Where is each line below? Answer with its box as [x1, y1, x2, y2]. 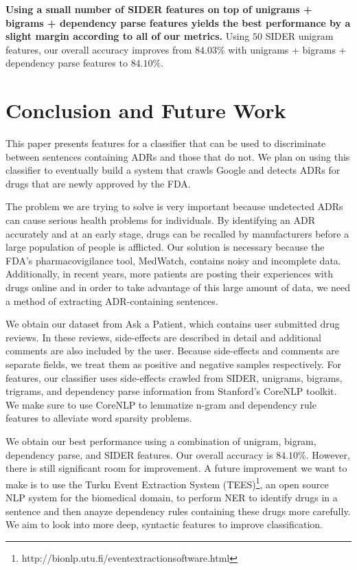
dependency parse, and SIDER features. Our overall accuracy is [5, 447, 273, 461]
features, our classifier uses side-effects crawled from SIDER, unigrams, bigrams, [5, 370, 343, 385]
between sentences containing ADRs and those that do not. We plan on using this [5, 149, 350, 163]
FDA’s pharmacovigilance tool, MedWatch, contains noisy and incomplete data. [5, 253, 341, 267]
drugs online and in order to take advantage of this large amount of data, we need [5, 280, 350, 295]
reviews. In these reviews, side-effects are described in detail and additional [5, 330, 321, 344]
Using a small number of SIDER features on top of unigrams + [5, 2, 312, 16]
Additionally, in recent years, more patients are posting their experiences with [5, 266, 333, 281]
